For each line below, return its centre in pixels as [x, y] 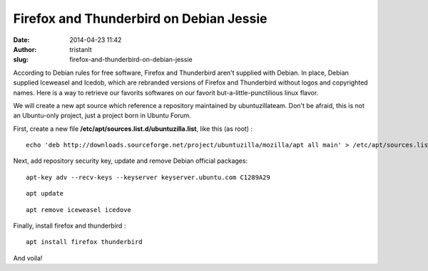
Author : [25, 49]
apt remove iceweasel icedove [79, 209]
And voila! [28, 258]
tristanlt [81, 49]
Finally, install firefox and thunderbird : [70, 226]
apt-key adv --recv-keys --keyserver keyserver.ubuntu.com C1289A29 [148, 177]
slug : [21, 60]
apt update [45, 193]
